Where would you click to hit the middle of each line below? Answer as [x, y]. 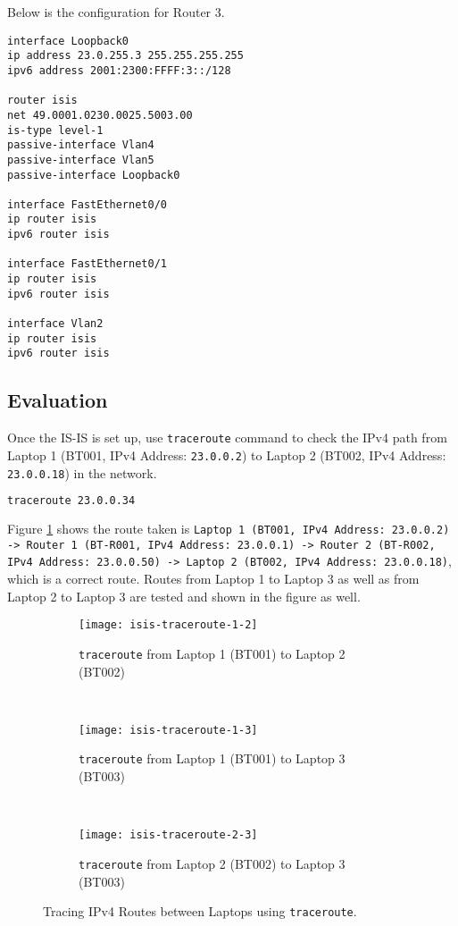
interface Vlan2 [55, 324]
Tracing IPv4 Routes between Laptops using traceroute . [200, 911]
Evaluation [58, 400]
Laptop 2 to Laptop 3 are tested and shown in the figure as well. [184, 596]
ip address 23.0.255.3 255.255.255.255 [125, 56]
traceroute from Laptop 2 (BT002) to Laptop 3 [212, 863]
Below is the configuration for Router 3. [116, 12]
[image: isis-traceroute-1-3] [168, 730]
